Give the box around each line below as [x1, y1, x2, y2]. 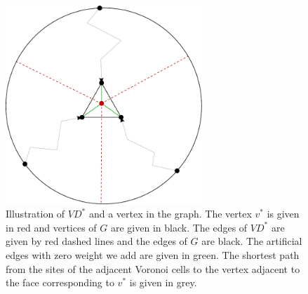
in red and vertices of [6, 220, 97, 234]
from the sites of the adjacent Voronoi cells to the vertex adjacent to [6, 261, 300, 276]
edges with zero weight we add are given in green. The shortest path [6, 248, 300, 262]
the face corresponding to [6, 275, 114, 290]
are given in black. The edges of [111, 220, 248, 234]
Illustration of [6, 206, 65, 221]
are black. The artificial [201, 234, 302, 248]
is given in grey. [129, 275, 197, 290]
